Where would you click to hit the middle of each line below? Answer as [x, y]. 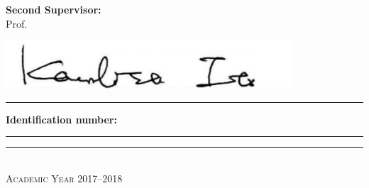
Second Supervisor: [54, 9]
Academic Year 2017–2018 [64, 178]
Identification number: [61, 119]
